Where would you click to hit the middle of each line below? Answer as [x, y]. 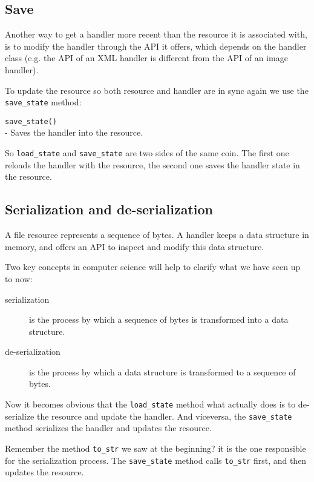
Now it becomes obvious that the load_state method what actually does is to [150, 404]
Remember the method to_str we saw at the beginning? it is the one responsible [155, 448]
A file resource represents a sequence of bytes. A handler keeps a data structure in [157, 235]
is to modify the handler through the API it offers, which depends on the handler [156, 46]
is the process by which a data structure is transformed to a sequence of [162, 371]
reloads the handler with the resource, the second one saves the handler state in [152, 164]
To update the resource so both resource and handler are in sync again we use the [157, 90]
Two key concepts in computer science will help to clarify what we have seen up [153, 267]
